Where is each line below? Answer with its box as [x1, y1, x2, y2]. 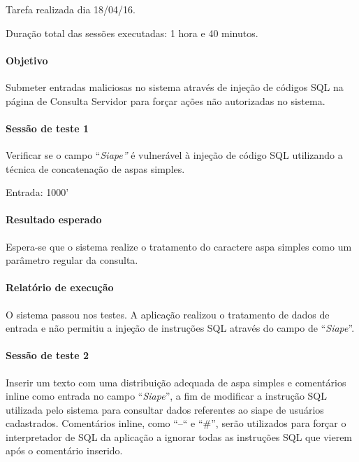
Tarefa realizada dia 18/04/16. [6, 2, 135, 16]
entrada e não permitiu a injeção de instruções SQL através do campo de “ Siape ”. [6, 321, 355, 335]
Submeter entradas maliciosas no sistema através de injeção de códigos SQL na [6, 79, 344, 94]
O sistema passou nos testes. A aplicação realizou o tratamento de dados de [6, 307, 330, 321]
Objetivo [6, 52, 48, 67]
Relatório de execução [6, 280, 114, 295]
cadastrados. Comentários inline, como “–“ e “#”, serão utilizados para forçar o [6, 416, 346, 430]
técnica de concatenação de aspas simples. [6, 161, 185, 176]
